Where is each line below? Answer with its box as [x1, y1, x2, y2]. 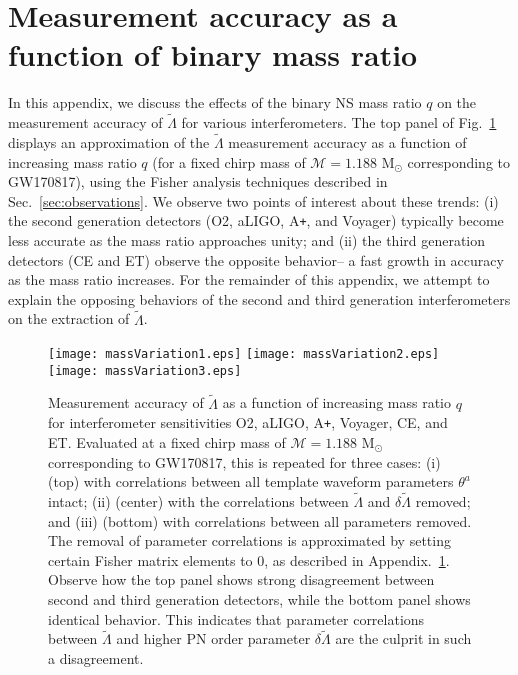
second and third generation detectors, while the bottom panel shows [48, 588, 471, 609]
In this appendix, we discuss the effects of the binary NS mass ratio [8, 92, 422, 113]
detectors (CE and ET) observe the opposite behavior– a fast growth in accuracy [8, 249, 504, 270]
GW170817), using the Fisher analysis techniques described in [8, 171, 388, 192]
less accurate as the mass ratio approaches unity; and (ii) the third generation [8, 229, 486, 250]
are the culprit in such [335, 628, 472, 649]
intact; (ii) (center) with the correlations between [48, 490, 349, 511]
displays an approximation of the [8, 131, 210, 152]
